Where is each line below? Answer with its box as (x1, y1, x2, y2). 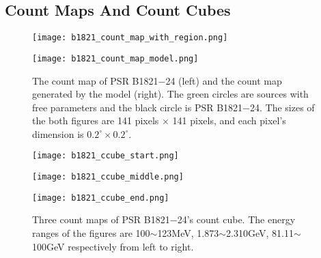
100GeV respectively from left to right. (32, 239, 194, 253)
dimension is (32, 126, 84, 141)
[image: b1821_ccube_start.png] (32, 151, 179, 161)
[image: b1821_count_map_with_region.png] (32, 33, 228, 43)
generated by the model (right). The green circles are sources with (32, 87, 309, 101)
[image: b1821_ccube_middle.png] (32, 172, 184, 182)
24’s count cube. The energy (177, 212, 296, 227)
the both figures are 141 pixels (32, 113, 159, 128)
